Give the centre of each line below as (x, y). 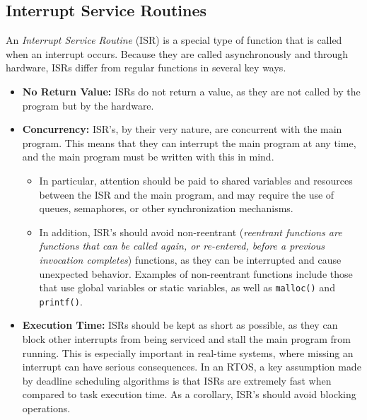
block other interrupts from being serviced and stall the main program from (186, 339)
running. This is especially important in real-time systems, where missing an (188, 352)
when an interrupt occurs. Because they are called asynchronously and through (177, 53)
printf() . (61, 301)
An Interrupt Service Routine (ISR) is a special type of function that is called (174, 40)
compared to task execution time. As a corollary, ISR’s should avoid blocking (189, 394)
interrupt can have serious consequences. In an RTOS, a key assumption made (192, 367)
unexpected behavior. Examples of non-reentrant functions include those (196, 273)
